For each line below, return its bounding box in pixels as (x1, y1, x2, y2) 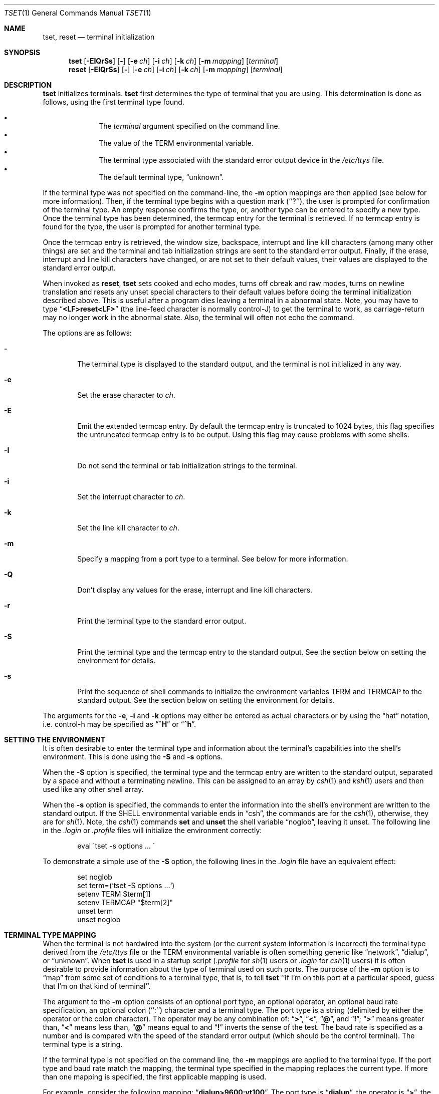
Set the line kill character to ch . (77, 523, 179, 532)
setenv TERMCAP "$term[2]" (77, 898, 173, 907)
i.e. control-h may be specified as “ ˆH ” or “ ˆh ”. (43, 720, 196, 728)
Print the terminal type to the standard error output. (77, 617, 247, 625)
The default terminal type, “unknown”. (99, 173, 224, 181)
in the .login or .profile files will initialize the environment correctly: (43, 826, 262, 835)
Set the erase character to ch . (77, 391, 175, 399)
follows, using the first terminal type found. (43, 98, 184, 106)
